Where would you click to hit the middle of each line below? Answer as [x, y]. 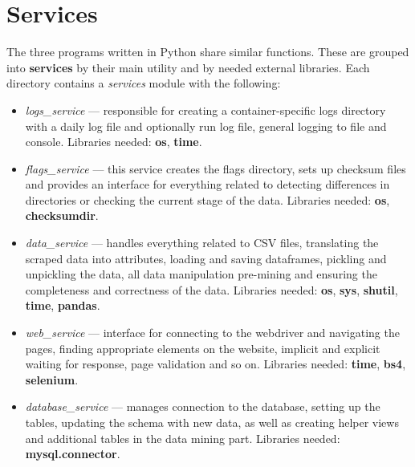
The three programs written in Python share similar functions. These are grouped [208, 52]
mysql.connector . [73, 454]
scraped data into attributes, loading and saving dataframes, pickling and [206, 258]
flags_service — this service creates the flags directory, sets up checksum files [216, 168]
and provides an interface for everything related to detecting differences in [207, 184]
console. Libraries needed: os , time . [114, 142]
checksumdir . [62, 215]
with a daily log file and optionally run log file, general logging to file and [206, 126]
